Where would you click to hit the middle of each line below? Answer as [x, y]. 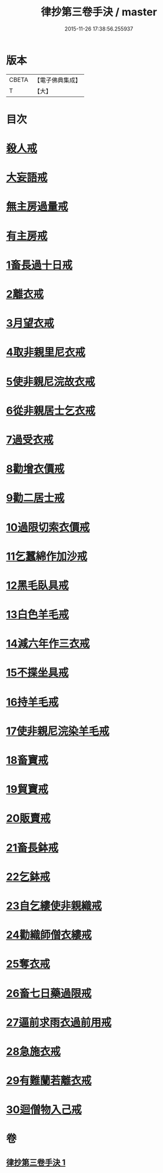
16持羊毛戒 [32, 702]
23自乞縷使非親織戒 [54, 905]
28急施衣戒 [33, 1051]
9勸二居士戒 [35, 498]
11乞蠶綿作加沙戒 [47, 556]
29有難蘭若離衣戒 [49, 1081]
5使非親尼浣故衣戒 [51, 382]
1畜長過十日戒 [39, 265]
